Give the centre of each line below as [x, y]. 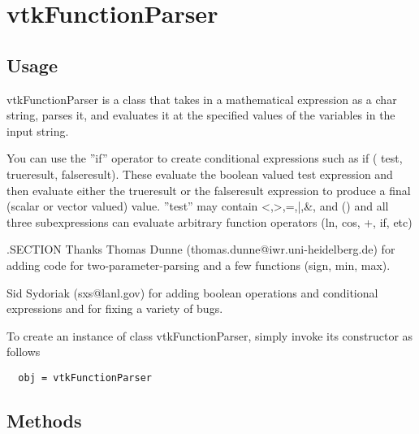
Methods [44, 420]
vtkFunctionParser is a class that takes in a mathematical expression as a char [202, 99]
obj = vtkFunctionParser [85, 378]
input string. [38, 130]
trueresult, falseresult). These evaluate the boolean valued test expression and [200, 174]
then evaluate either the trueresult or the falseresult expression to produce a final [209, 190]
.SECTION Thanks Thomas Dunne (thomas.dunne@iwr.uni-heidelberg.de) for [201, 249]
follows [24, 352]
